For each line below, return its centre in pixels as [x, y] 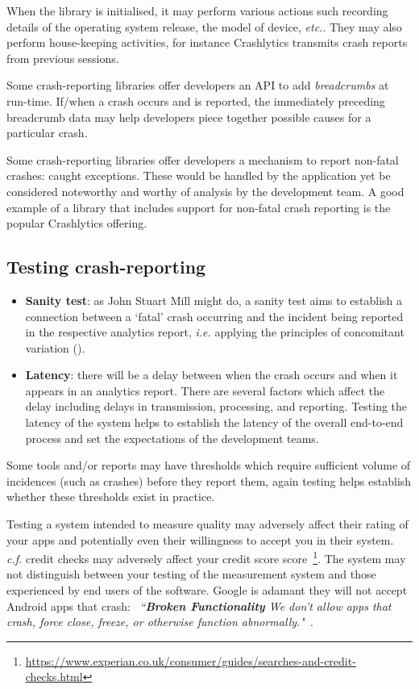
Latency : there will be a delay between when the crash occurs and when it [212, 375]
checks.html [54, 676]
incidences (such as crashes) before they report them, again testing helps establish [209, 480]
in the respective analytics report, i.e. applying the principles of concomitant [215, 332]
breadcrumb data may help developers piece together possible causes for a [189, 117]
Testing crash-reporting [106, 267]
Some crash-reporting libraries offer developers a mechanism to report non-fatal [203, 159]
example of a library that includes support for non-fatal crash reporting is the [199, 207]
